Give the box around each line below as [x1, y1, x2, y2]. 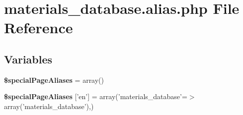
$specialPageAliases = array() [4, 74, 104, 85]
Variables [4, 51, 53, 66]
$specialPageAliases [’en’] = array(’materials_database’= [4, 91, 187, 102]
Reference [4, 17, 73, 38]
